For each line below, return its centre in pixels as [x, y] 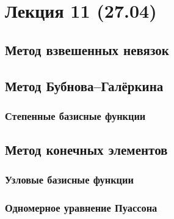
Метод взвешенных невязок [87, 49]
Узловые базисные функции [69, 180]
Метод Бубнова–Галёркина [84, 85]
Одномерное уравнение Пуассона [81, 208]
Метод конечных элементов [86, 150]
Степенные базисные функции [75, 115]
